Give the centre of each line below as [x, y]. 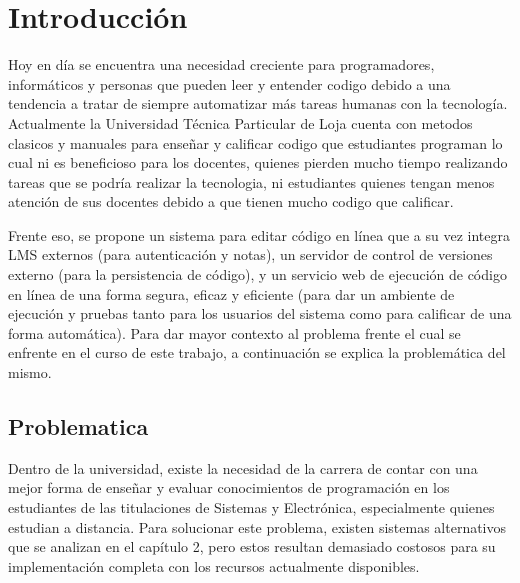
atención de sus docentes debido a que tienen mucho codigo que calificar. [231, 201]
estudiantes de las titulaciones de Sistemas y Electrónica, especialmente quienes [251, 507]
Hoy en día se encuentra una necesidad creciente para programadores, [221, 64]
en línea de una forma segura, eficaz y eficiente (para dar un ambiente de [231, 293]
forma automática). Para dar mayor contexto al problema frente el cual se [234, 332]
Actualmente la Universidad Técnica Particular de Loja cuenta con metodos [240, 122]
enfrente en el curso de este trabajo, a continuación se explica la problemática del [257, 352]
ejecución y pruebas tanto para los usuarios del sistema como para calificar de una [260, 313]
